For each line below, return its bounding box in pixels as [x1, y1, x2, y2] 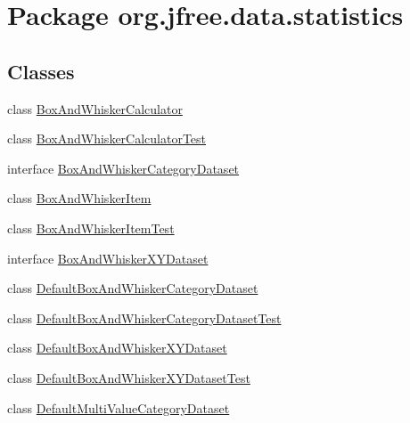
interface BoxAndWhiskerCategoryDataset [7, 159, 240, 177]
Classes [7, 57, 75, 85]
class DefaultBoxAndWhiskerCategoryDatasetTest [7, 308, 282, 327]
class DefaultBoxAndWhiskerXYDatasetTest [7, 368, 250, 386]
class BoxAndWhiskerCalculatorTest [7, 129, 207, 148]
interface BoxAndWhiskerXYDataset [7, 248, 209, 267]
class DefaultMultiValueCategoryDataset [7, 398, 230, 417]
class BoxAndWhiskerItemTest [7, 218, 175, 237]
